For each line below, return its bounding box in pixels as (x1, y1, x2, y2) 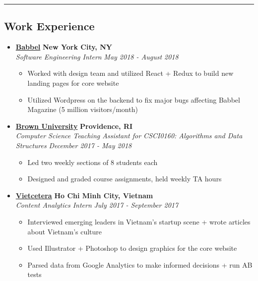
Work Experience (4, 18, 95, 34)
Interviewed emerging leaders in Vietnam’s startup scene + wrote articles (27, 216, 251, 226)
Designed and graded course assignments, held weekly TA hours (27, 173, 222, 184)
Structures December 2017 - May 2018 (15, 140, 132, 150)
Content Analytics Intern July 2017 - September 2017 (15, 200, 179, 210)
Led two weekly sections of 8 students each (27, 157, 158, 167)
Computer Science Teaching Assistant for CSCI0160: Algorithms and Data (15, 130, 243, 141)
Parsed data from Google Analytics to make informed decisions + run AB (27, 259, 253, 270)
